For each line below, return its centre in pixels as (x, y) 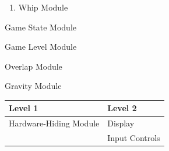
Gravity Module (33, 86)
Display (121, 123)
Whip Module (43, 7)
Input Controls (134, 138)
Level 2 (122, 108)
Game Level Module (41, 47)
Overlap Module (34, 66)
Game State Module (41, 27)
